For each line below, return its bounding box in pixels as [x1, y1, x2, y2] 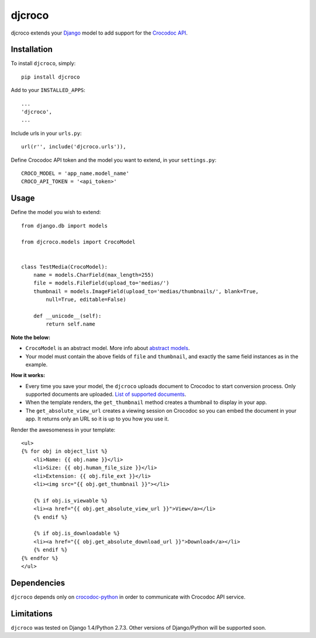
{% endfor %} [21, 555, 59, 561]
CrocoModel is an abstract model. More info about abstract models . [25, 345, 190, 352]
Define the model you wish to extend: [11, 209, 101, 216]
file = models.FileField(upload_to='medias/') [33, 280, 170, 287]
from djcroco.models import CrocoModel [21, 239, 136, 246]
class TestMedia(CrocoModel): [21, 263, 108, 270]
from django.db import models [21, 222, 108, 229]
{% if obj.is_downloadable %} [33, 530, 120, 537]
